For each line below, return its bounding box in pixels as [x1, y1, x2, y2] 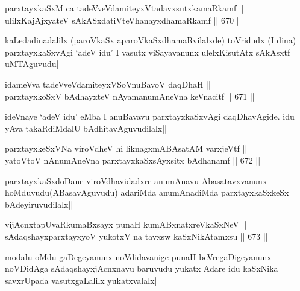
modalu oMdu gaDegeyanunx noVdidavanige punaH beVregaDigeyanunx [5, 250, 272, 263]
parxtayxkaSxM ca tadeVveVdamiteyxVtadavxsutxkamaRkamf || [5, 2, 244, 14]
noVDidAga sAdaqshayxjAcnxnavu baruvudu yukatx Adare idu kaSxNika [5, 262, 278, 275]
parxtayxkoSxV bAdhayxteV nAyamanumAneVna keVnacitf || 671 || [5, 89, 255, 102]
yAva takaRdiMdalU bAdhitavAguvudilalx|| [5, 121, 167, 134]
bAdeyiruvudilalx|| [5, 197, 73, 210]
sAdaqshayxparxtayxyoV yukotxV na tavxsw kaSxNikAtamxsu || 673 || [5, 229, 268, 242]
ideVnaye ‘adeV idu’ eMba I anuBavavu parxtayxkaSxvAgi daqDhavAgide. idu [5, 110, 295, 123]
